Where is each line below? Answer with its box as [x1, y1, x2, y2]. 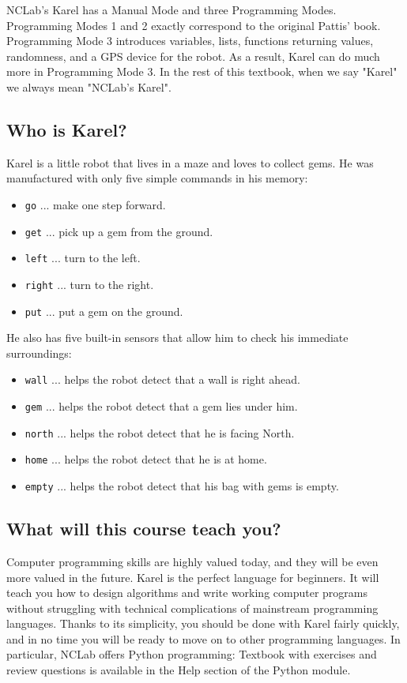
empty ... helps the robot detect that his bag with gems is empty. [24, 478, 339, 494]
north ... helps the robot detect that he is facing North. [24, 424, 295, 441]
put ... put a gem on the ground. [24, 302, 183, 319]
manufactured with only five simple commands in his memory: [6, 170, 308, 186]
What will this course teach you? [6, 516, 281, 541]
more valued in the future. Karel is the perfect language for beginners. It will [6, 569, 379, 585]
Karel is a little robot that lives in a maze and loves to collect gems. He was [6, 154, 374, 171]
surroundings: [6, 344, 72, 361]
